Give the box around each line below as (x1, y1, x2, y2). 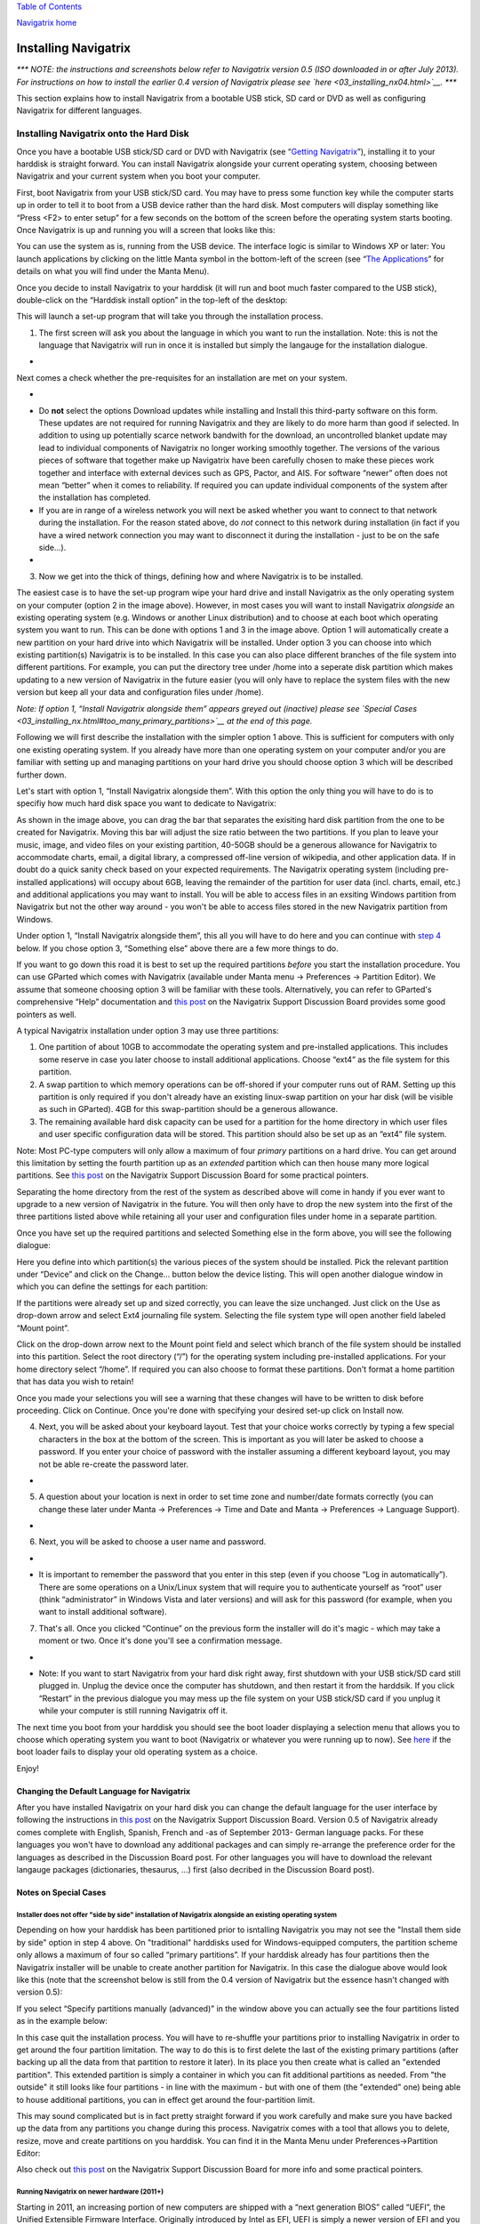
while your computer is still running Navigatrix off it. (38, 1705, 228, 1716)
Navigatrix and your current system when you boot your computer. (16, 171, 261, 181)
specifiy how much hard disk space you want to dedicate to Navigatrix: (16, 798, 277, 809)
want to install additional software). (38, 1607, 168, 1617)
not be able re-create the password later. (38, 1459, 188, 1470)
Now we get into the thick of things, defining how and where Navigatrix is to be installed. (38, 570, 364, 582)
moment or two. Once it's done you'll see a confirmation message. (38, 1635, 283, 1646)
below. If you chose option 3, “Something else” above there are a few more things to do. (16, 943, 339, 954)
